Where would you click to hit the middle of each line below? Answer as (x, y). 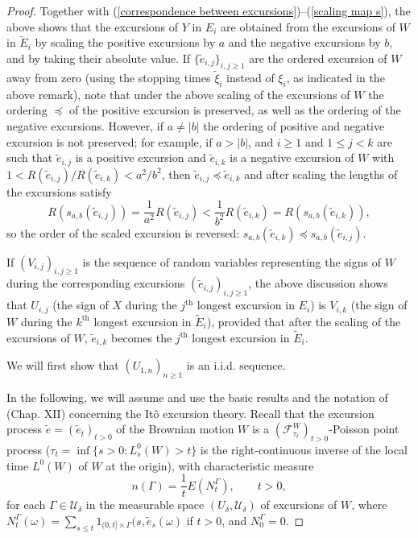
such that (30, 157)
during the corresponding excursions (96, 283)
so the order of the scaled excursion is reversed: (123, 232)
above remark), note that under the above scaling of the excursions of (178, 94)
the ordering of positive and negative (294, 126)
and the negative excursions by (304, 42)
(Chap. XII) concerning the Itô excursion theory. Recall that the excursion (190, 413)
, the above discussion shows (318, 283)
